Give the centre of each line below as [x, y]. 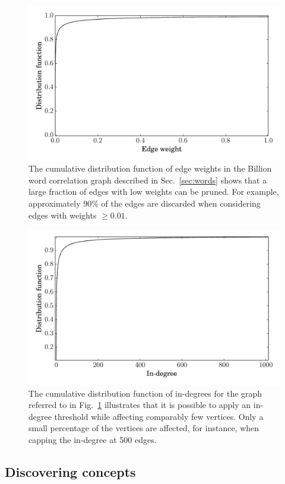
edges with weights [63, 215]
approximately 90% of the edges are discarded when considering [145, 203]
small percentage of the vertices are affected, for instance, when [144, 428]
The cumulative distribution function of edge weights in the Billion [150, 168]
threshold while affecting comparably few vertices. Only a [159, 416]
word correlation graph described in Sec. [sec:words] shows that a [148, 180]
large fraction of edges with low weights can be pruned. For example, [154, 192]
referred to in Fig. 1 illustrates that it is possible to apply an [140, 405]
